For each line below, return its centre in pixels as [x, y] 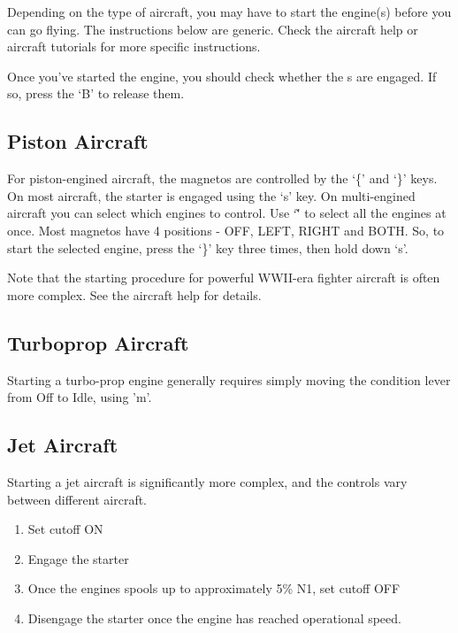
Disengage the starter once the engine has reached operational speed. [214, 618]
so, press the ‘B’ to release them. [96, 93]
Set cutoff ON [65, 529]
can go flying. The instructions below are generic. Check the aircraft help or [213, 29]
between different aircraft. [77, 499]
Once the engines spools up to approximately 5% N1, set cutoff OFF [214, 588]
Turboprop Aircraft [98, 342]
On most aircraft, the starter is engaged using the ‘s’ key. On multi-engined [211, 195]
